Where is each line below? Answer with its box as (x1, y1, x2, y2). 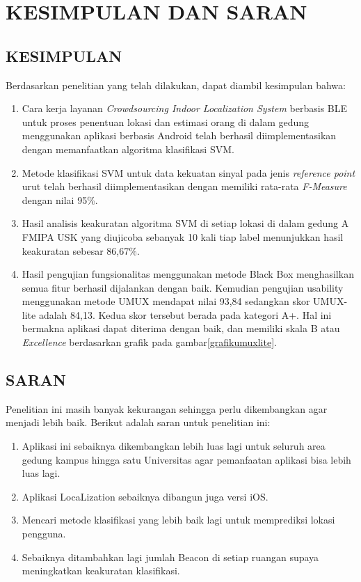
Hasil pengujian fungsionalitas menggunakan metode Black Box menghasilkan (22, 267, 354, 281)
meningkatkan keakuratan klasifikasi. (22, 563, 180, 578)
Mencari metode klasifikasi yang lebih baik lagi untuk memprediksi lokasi (22, 512, 335, 527)
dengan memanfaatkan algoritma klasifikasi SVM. (22, 141, 234, 156)
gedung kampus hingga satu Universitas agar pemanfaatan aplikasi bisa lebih (22, 452, 351, 466)
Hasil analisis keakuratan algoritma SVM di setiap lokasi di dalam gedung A (22, 216, 349, 230)
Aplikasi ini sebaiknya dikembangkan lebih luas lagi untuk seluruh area (22, 439, 326, 453)
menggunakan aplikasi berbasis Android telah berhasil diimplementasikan (22, 128, 337, 143)
